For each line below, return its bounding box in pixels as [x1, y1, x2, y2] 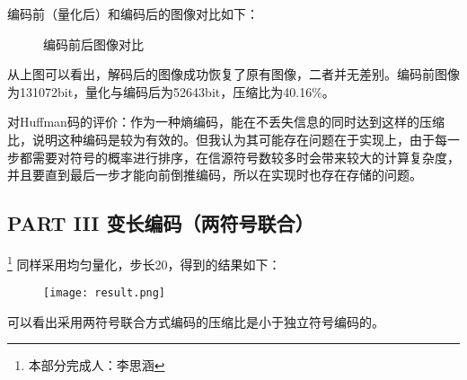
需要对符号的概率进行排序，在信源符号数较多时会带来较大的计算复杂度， [31, 147, 460, 166]
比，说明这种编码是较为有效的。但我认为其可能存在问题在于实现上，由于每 [7, 129, 447, 148]
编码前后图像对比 [43, 34, 144, 53]
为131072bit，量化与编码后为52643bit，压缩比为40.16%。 [7, 82, 335, 101]
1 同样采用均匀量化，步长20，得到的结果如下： [7, 252, 281, 273]
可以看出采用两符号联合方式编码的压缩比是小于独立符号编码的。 [7, 312, 384, 331]
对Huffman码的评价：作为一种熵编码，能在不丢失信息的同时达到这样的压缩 [7, 112, 445, 131]
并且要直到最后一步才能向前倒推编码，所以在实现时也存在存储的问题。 [7, 165, 422, 184]
